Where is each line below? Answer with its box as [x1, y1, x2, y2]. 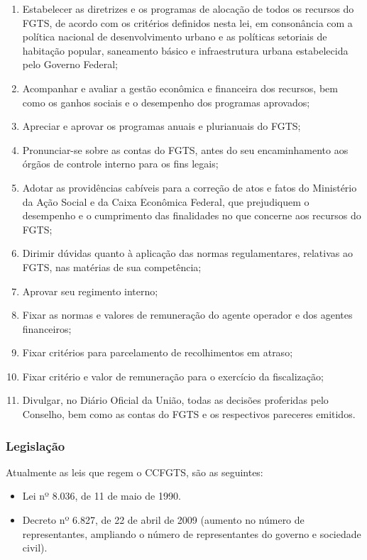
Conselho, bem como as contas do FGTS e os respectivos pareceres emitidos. [22, 407, 356, 422]
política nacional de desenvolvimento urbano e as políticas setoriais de [22, 29, 327, 44]
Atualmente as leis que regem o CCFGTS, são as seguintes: [6, 464, 263, 479]
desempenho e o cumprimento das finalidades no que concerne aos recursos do [22, 208, 361, 223]
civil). [22, 540, 48, 555]
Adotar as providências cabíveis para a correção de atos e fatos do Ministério [22, 180, 357, 194]
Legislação [6, 437, 65, 454]
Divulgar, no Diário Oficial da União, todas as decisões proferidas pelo [22, 392, 329, 407]
